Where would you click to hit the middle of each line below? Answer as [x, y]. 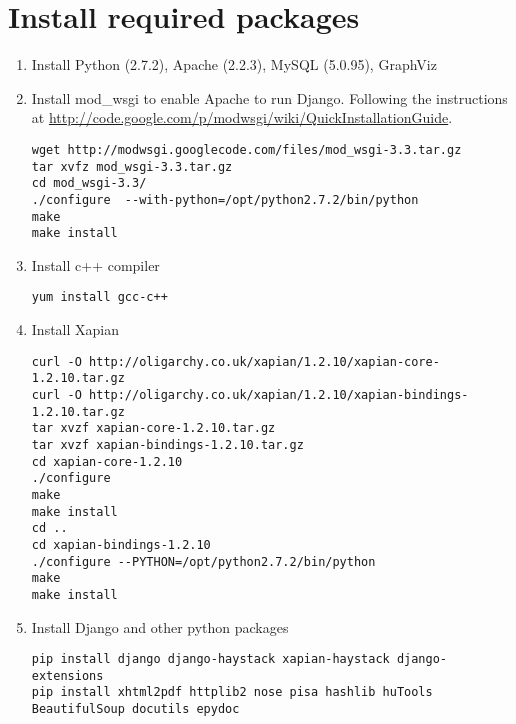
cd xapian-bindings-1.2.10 [121, 544]
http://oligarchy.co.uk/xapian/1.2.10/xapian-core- [264, 361]
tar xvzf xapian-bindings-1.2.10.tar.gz [167, 444]
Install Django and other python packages [160, 626]
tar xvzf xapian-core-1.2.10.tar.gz [153, 428]
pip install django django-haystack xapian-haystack [210, 659]
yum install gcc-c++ [99, 297]
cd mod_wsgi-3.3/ [89, 183]
